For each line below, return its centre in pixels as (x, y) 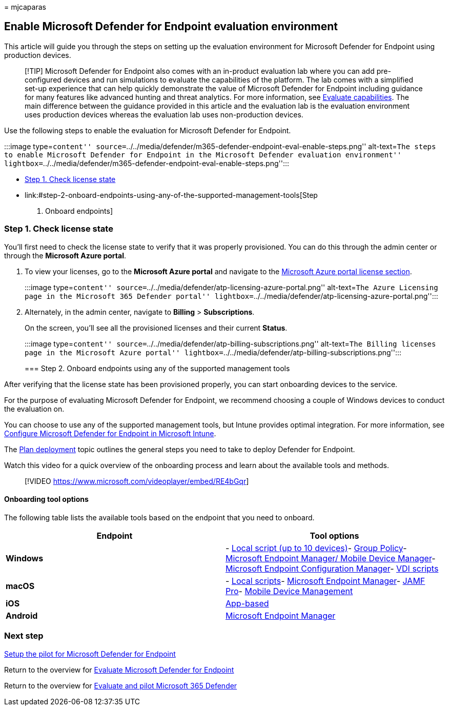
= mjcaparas (25, 7)
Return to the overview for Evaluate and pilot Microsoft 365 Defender (121, 685)
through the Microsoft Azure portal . (65, 255)
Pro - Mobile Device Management (289, 591)
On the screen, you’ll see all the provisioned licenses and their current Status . (156, 328)
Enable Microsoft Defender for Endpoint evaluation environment (171, 27)
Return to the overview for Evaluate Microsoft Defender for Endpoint (119, 670)
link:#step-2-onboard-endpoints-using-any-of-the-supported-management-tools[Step (171, 195)
